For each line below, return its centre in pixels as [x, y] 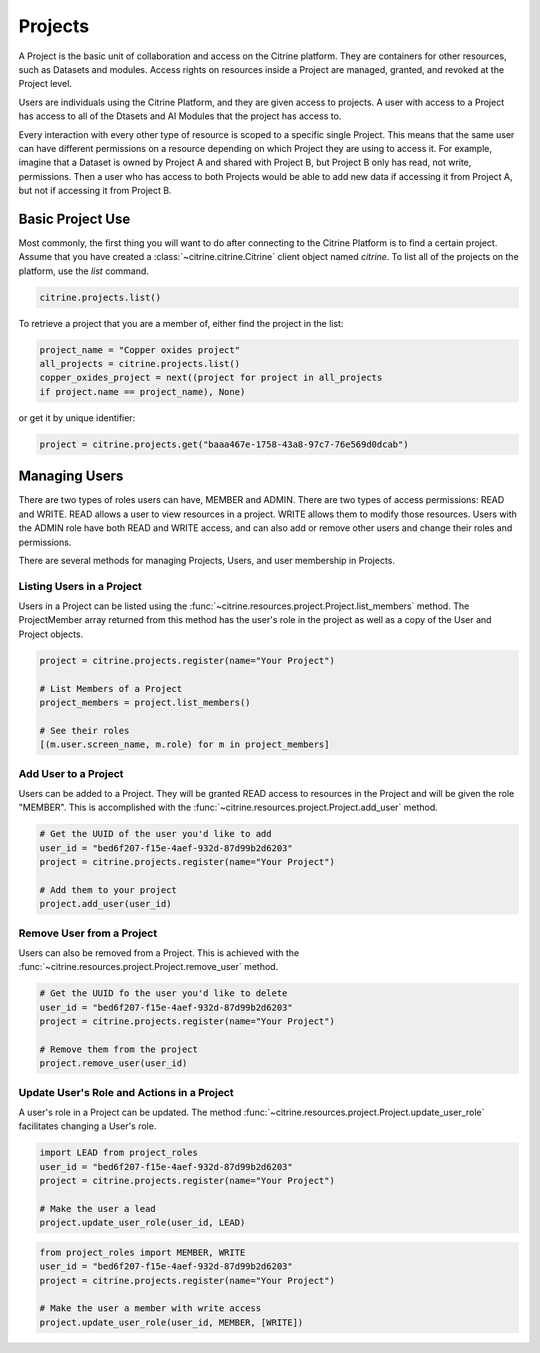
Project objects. [51, 634]
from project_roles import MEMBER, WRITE [142, 1252]
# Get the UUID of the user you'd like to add [155, 834]
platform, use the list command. [84, 271]
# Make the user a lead [98, 1208]
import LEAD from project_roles [119, 1153]
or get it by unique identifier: [77, 417]
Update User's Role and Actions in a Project [126, 1092]
